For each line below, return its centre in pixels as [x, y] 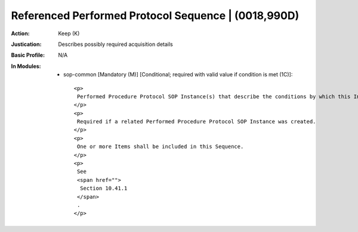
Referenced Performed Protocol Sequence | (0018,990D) [155, 16]
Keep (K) [69, 33]
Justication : [26, 44]
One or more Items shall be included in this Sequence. [160, 147]
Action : [20, 33]
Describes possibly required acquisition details [115, 44]
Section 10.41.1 [104, 188]
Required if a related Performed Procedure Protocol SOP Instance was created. [196, 122]
